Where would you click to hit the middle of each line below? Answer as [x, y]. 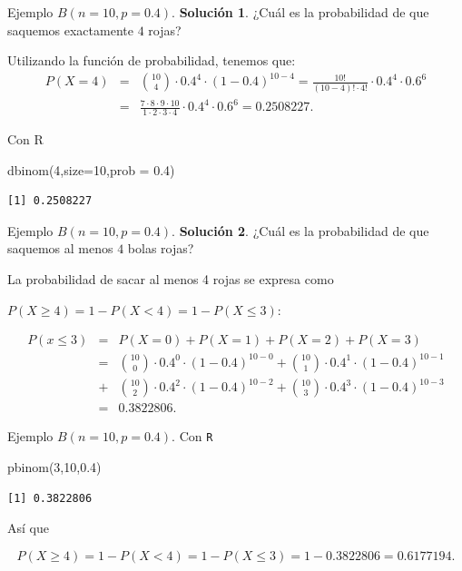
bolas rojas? [161, 248]
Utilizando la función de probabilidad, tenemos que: [152, 60]
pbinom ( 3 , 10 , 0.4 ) [54, 466]
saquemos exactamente [70, 30]
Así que [28, 528]
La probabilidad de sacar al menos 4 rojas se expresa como [171, 278]
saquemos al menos [60, 248]
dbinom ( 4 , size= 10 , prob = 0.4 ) [91, 169]
